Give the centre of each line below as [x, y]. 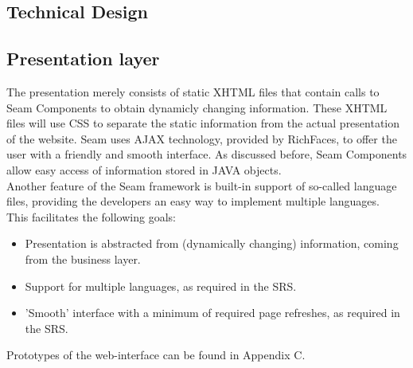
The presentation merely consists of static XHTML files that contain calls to [193, 91]
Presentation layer [83, 59]
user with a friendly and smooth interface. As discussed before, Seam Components [207, 154]
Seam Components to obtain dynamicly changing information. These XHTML [197, 107]
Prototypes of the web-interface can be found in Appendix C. [156, 355]
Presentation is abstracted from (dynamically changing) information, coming [212, 243]
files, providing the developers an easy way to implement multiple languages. [193, 201]
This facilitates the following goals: [91, 216]
